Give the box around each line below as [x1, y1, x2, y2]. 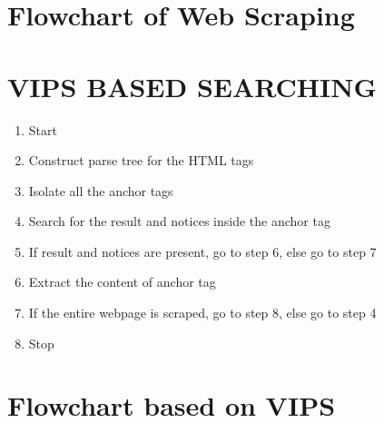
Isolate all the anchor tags [28, 181, 173, 200]
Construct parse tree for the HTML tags [28, 151, 254, 170]
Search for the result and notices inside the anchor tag [28, 211, 330, 231]
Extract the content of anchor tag [28, 272, 216, 291]
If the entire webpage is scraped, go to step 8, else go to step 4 [28, 303, 377, 322]
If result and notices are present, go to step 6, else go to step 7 [28, 241, 377, 261]
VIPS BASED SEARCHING [7, 67, 377, 104]
